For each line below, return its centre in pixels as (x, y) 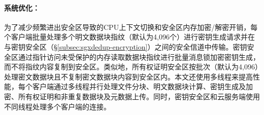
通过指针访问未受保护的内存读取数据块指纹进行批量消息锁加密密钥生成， (139, 56)
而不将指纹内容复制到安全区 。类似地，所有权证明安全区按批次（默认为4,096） (131, 67)
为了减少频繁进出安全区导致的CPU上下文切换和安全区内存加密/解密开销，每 (131, 27)
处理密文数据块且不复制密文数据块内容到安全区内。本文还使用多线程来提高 (128, 76)
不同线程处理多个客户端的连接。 (57, 106)
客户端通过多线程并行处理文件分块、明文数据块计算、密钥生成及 (139, 86)
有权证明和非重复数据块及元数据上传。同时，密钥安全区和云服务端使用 (142, 96)
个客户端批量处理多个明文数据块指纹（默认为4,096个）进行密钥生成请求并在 (129, 37)
